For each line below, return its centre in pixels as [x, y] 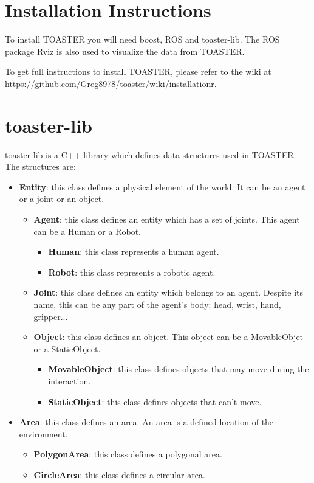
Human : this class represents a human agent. [134, 252]
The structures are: [40, 166]
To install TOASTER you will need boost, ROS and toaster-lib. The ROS [142, 39]
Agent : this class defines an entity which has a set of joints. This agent [167, 219]
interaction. [70, 380]
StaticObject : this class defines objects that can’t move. [155, 401]
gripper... [51, 316]
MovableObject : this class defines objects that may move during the [179, 369]
